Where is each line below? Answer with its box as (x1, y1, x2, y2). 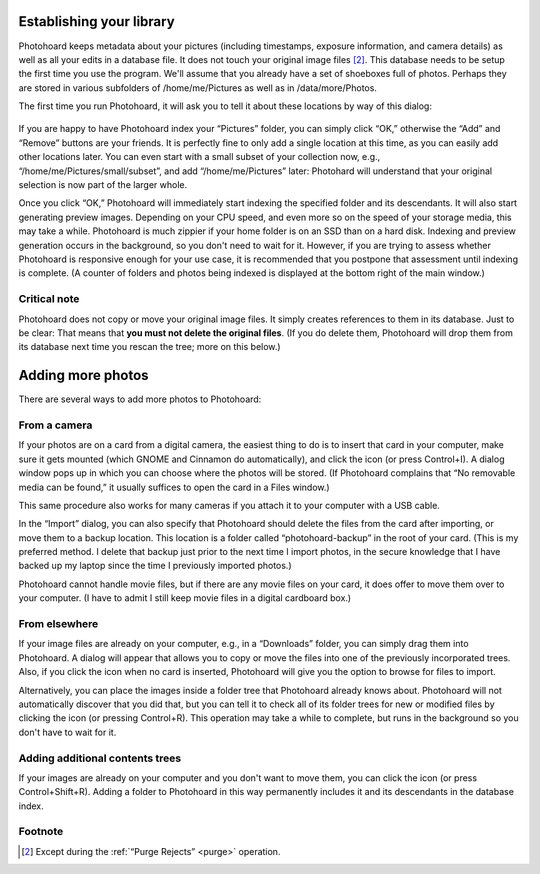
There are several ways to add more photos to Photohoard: (18, 393, 262, 405)
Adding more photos (18, 367, 149, 384)
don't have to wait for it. (18, 726, 117, 738)
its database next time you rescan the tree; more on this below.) (18, 341, 281, 353)
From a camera (18, 418, 93, 432)
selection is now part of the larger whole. (18, 179, 188, 191)
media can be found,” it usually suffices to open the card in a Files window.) (18, 481, 330, 493)
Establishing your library (18, 13, 175, 30)
